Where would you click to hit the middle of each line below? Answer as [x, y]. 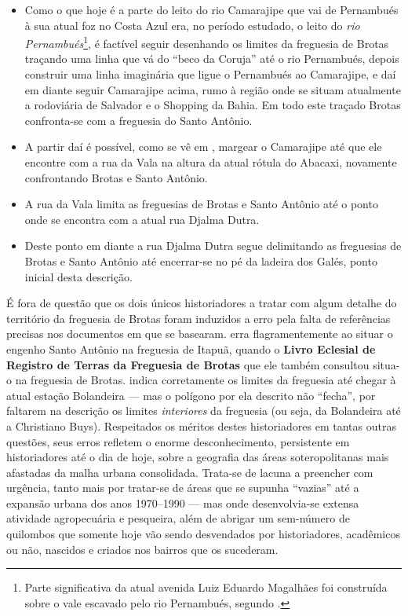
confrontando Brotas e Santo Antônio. [116, 177]
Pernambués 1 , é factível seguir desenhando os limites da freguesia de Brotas [207, 42]
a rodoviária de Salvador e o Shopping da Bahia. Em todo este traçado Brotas [213, 105]
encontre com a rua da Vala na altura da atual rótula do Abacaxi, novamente [211, 162]
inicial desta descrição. [78, 276]
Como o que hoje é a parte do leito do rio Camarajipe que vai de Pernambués [211, 9]
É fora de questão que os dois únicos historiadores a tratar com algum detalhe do [202, 303]
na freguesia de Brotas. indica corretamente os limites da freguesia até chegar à [206, 380]
